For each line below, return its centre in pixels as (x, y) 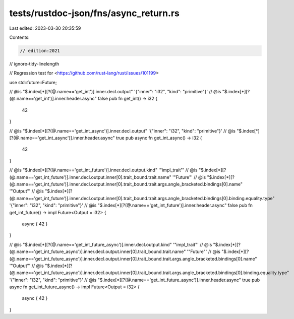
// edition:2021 (40, 51)
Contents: (19, 37)
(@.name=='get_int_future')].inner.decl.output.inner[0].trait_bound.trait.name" (90, 177)
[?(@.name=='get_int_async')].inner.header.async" (62, 138)
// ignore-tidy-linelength (34, 63)
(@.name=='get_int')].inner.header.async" (53, 99)
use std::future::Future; (33, 82)
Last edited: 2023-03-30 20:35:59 (45, 28)
